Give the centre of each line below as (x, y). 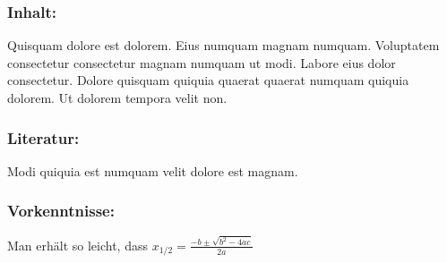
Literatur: (43, 137)
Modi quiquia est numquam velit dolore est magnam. (153, 170)
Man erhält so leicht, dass (77, 245)
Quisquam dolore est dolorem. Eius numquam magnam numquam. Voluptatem (223, 45)
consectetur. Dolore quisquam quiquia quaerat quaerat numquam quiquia (208, 80)
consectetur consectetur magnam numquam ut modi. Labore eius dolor (202, 62)
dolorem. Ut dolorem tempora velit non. (117, 98)
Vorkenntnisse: (61, 211)
